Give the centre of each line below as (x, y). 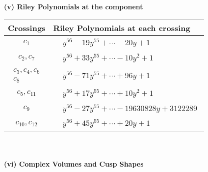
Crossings (27, 28)
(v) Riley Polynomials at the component (74, 6)
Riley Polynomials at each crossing (122, 28)
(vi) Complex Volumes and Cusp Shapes (74, 163)
